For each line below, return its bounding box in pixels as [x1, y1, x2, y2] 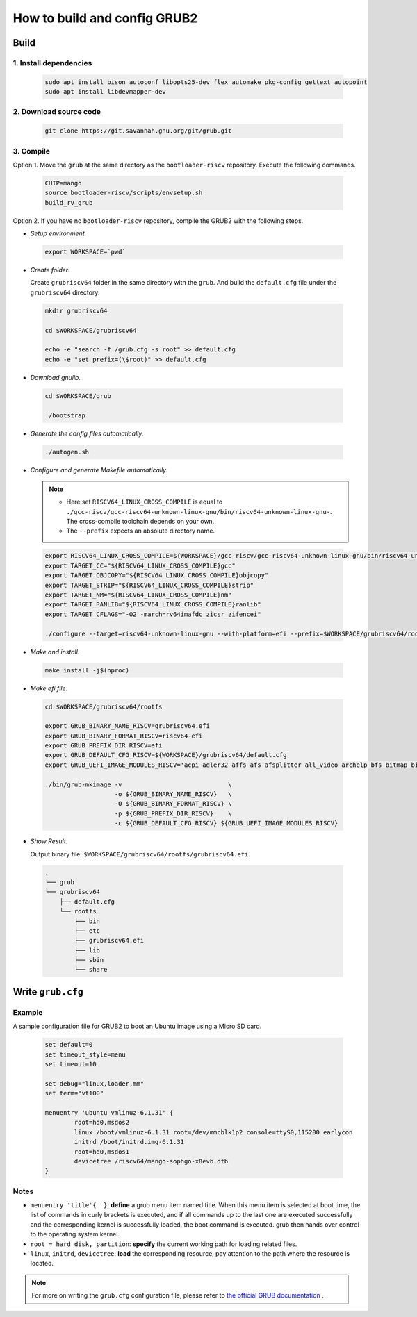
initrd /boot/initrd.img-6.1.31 [74, 1138, 184, 1146]
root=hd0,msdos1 [74, 1148, 130, 1156]
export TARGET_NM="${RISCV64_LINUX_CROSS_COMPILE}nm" [44, 591, 232, 599]
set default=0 [44, 1041, 93, 1049]
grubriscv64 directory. [30, 288, 100, 297]
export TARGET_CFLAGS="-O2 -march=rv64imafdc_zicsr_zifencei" [44, 610, 261, 618]
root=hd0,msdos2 [74, 1118, 130, 1127]
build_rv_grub [44, 199, 93, 206]
